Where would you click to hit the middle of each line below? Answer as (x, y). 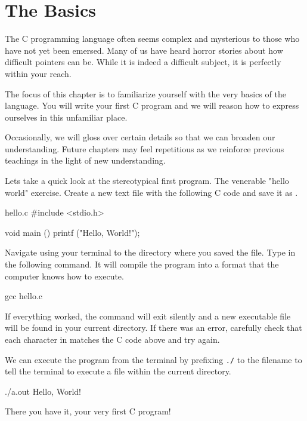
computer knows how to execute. (64, 276)
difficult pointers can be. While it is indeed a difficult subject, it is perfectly (143, 62)
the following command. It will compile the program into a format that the (142, 264)
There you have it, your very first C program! (88, 411)
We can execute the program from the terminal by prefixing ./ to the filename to (153, 359)
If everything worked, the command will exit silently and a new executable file (148, 316)
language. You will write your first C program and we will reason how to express (152, 105)
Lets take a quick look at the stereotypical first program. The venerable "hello (147, 181)
